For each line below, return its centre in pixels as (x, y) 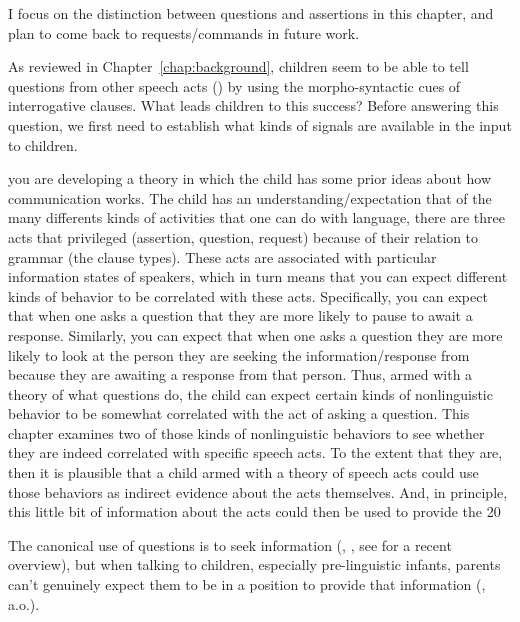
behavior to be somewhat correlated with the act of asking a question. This (239, 413)
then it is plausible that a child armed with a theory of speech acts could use (243, 472)
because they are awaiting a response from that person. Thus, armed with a (240, 374)
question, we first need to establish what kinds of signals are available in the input (260, 124)
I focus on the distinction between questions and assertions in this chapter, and (251, 13)
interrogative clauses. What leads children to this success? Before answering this (253, 105)
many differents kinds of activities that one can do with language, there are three (256, 217)
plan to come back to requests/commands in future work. (184, 32)
